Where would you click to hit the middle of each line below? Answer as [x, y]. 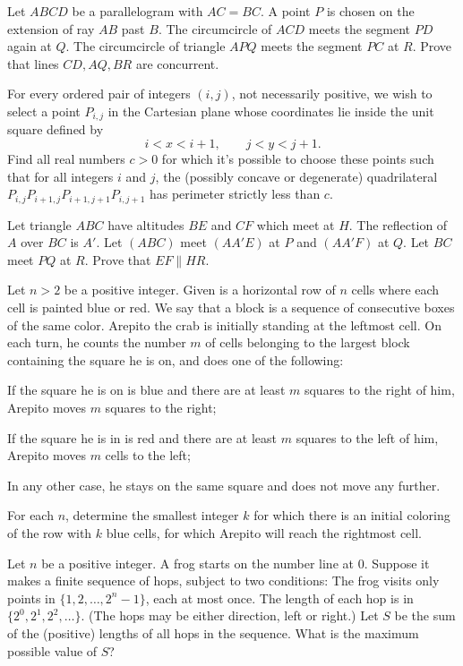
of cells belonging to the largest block [308, 342]
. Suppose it [397, 563]
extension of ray [51, 28]
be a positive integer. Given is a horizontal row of [200, 290]
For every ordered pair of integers [99, 94]
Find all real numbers [66, 159]
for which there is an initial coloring [352, 515]
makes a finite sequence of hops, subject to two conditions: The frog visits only [223, 581]
